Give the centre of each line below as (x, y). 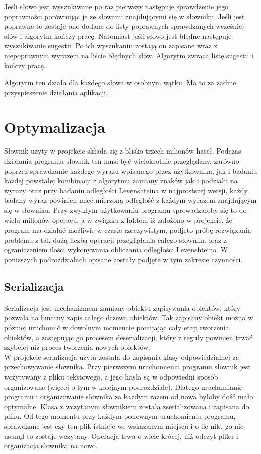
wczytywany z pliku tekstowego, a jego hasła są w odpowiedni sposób (111, 376)
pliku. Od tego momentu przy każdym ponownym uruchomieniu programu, (120, 416)
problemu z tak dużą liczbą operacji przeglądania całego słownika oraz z (116, 239)
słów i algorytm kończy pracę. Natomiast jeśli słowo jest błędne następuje (118, 35)
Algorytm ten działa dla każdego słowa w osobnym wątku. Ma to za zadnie (120, 82)
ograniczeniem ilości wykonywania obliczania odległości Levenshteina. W (116, 249)
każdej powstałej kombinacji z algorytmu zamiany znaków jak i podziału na (121, 180)
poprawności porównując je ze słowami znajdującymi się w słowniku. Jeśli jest (124, 16)
